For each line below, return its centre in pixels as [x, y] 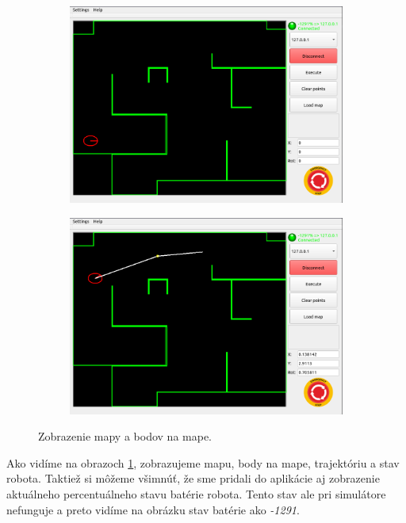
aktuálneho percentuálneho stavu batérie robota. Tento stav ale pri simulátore [196, 493]
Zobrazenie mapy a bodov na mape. [125, 436]
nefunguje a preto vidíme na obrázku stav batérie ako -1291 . [153, 509]
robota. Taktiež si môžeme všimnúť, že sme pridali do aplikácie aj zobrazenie [193, 478]
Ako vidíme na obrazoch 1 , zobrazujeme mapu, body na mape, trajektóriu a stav [203, 462]
